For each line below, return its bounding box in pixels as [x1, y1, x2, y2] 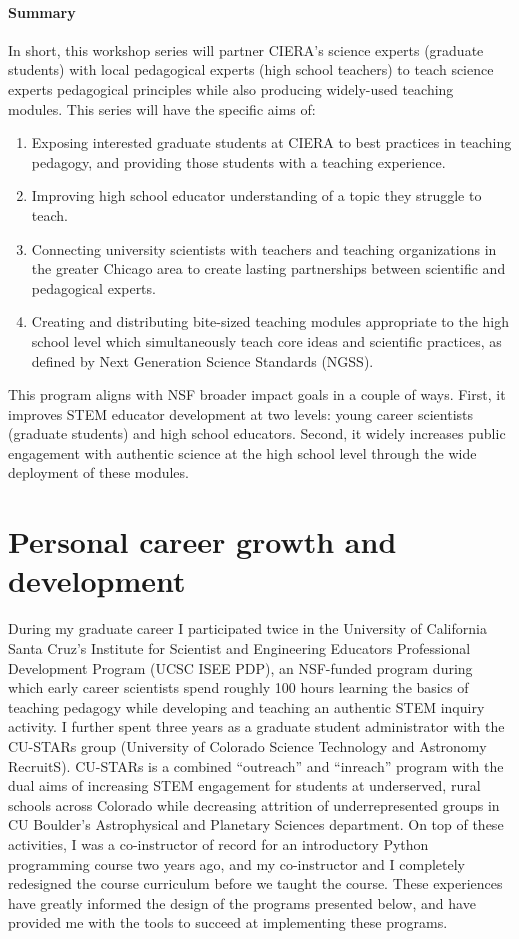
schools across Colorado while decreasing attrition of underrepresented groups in [8, 794, 500, 815]
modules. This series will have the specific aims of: [8, 98, 316, 119]
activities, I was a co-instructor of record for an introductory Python [8, 833, 429, 854]
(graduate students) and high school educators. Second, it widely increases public [8, 423, 506, 444]
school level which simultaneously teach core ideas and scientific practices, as [31, 330, 502, 351]
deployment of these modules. [8, 462, 189, 483]
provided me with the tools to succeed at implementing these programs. [8, 912, 448, 933]
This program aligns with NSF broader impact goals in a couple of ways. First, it [8, 384, 506, 405]
